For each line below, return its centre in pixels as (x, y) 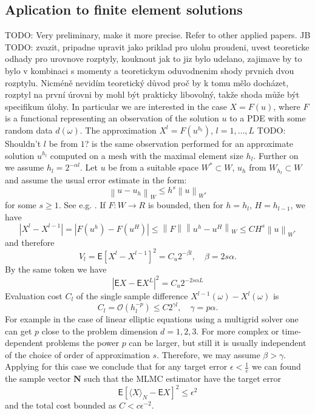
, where (287, 106)
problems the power (82, 343)
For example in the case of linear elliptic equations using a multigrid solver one (152, 319)
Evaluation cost (34, 296)
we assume (25, 167)
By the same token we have (56, 269)
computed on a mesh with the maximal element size (147, 155)
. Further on (276, 155)
